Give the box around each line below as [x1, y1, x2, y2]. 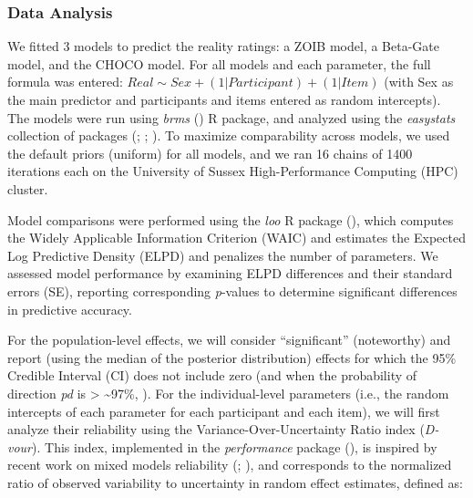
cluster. [7, 179, 48, 198]
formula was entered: [7, 72, 123, 91]
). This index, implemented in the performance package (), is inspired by [32, 437, 437, 456]
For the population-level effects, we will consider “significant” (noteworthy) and [7, 330, 451, 349]
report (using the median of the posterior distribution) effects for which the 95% [7, 348, 457, 367]
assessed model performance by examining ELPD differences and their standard [7, 264, 453, 283]
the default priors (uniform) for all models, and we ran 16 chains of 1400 [7, 143, 413, 162]
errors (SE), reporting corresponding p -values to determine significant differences [7, 281, 458, 300]
